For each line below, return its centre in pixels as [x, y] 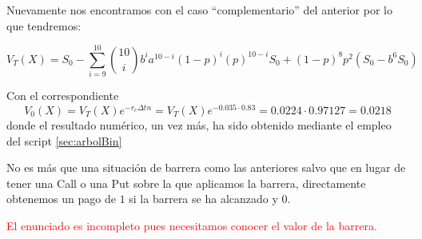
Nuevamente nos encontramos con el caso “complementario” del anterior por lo [199, 10]
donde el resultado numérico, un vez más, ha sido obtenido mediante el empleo [199, 124]
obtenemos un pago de [61, 199]
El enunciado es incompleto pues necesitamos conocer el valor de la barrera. [192, 225]
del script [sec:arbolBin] [64, 140]
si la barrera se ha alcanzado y [203, 199]
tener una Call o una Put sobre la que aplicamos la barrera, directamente [186, 183]
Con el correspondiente [63, 96]
